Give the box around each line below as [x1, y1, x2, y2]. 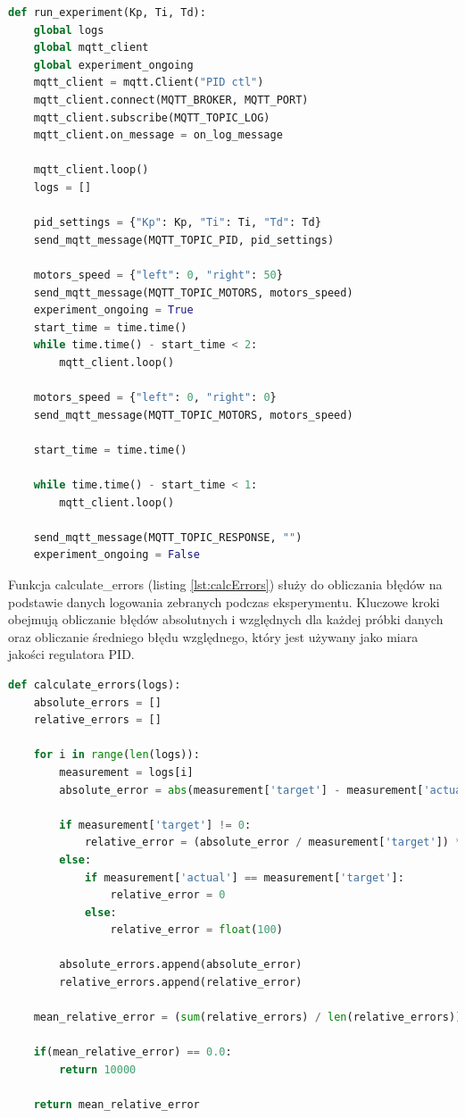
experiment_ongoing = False [33, 548, 200, 562]
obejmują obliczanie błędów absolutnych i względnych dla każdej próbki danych [8, 610, 444, 629]
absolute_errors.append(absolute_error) [59, 958, 303, 972]
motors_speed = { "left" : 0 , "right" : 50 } [33, 268, 283, 281]
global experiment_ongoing [33, 58, 194, 71]
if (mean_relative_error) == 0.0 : [33, 1046, 232, 1059]
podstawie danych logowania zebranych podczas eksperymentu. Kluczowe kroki [8, 592, 440, 611]
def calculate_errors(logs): [8, 678, 181, 691]
